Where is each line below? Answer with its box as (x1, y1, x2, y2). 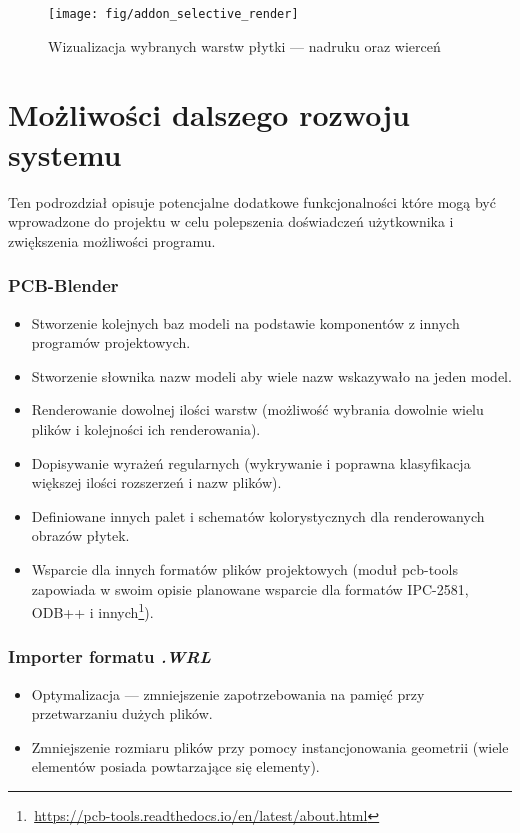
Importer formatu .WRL (8, 644, 211, 669)
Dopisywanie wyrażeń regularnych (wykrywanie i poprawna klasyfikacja (31, 452, 471, 473)
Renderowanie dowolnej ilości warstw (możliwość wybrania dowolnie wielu (31, 399, 484, 420)
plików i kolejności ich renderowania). (31, 418, 261, 439)
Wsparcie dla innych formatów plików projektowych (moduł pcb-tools (31, 558, 458, 579)
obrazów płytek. (31, 525, 130, 546)
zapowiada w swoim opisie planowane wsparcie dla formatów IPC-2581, (31, 578, 469, 599)
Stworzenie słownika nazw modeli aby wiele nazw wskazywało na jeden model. (31, 365, 512, 386)
